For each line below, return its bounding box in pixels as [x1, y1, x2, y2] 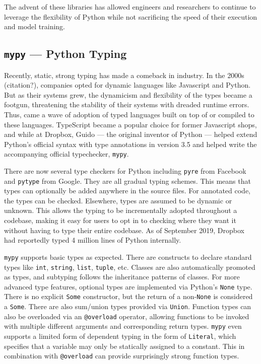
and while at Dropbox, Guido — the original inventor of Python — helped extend [4, 129, 257, 139]
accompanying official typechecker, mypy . [4, 149, 129, 159]
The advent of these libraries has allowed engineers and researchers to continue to [4, 2, 256, 12]
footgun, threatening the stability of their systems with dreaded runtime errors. [4, 99, 249, 110]
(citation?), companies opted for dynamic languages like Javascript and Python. [4, 80, 251, 90]
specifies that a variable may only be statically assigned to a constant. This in [4, 340, 245, 351]
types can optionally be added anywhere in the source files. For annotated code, [4, 185, 251, 196]
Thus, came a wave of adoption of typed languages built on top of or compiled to [4, 109, 254, 119]
